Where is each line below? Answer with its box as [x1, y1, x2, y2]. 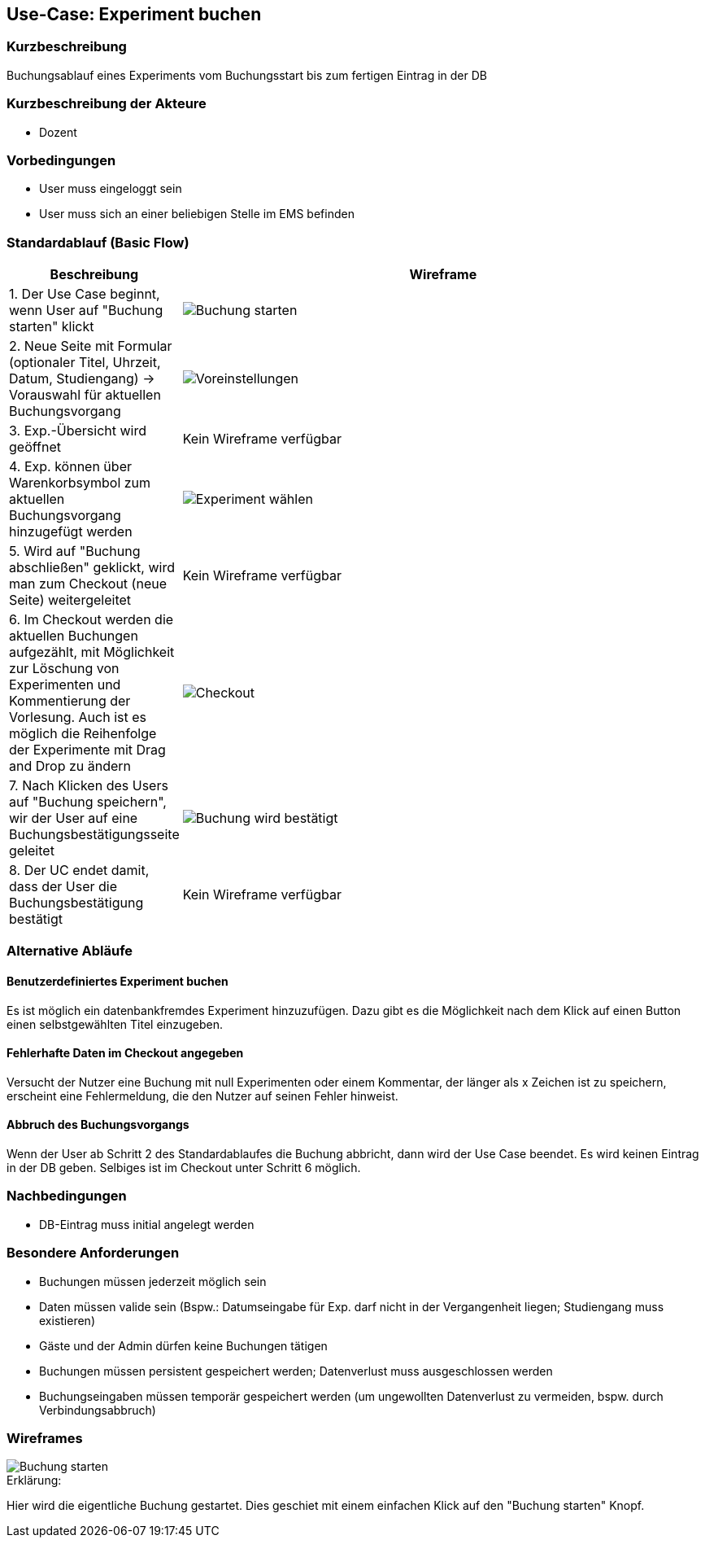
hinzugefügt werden [9, 523, 133, 540]
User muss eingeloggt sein [39, 182, 182, 196]
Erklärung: [7, 1473, 62, 1488]
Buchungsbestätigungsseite [9, 826, 180, 843]
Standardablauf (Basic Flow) [7, 234, 189, 251]
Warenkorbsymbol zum [9, 475, 151, 492]
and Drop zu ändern [9, 758, 132, 775]
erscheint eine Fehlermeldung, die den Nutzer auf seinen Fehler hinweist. [7, 1088, 398, 1103]
